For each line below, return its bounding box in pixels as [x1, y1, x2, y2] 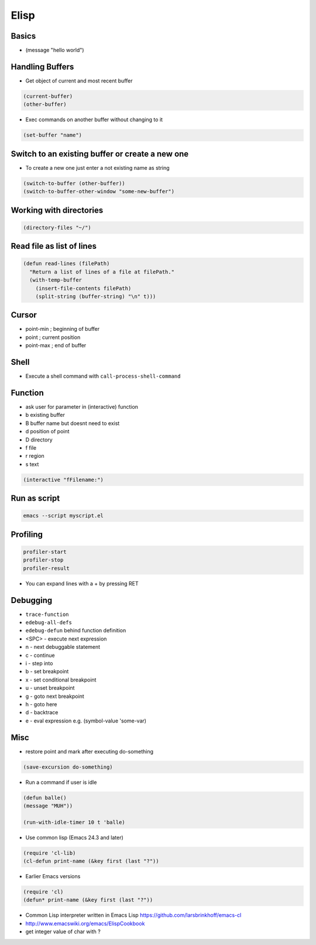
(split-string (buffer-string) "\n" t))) [35, 293, 156, 300]
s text [25, 460, 39, 468]
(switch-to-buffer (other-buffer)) [23, 180, 125, 187]
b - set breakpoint [25, 668, 69, 675]
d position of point [25, 428, 70, 435]
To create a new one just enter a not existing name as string [25, 164, 170, 171]
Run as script [11, 494, 60, 504]
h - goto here [25, 700, 57, 708]
